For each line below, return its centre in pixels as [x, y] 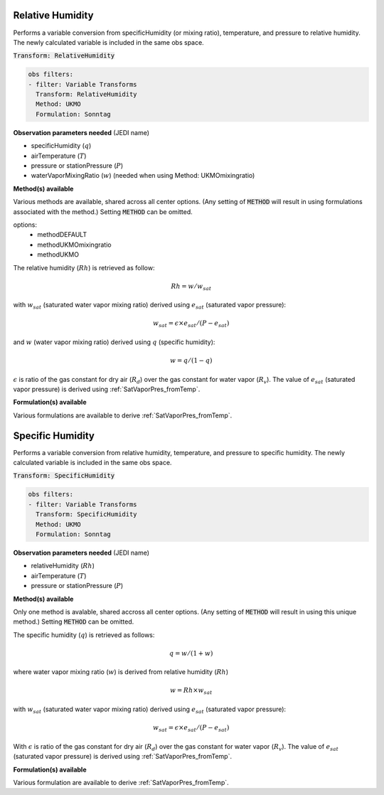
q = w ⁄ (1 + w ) [191, 653]
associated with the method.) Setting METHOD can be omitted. [103, 212]
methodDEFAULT [62, 235]
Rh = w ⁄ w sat [191, 287]
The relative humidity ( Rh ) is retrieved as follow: [84, 267]
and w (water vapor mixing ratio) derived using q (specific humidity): [114, 342]
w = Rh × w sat [191, 691]
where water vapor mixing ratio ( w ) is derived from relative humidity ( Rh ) [121, 672]
